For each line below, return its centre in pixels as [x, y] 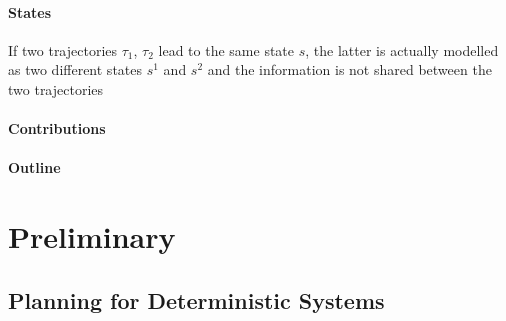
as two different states [75, 69]
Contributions [57, 128]
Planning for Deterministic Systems [196, 299]
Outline [34, 167]
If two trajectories [63, 49]
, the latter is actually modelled [402, 49]
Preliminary [92, 236]
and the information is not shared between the [349, 69]
